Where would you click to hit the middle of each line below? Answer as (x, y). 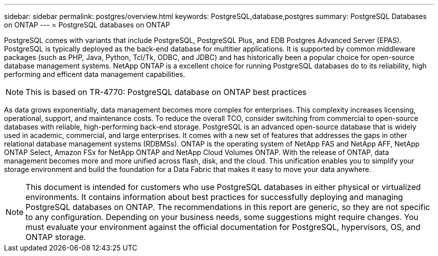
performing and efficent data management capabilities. (95, 74)
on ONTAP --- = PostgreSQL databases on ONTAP (87, 25)
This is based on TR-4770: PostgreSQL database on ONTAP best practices (166, 92)
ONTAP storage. (56, 237)
